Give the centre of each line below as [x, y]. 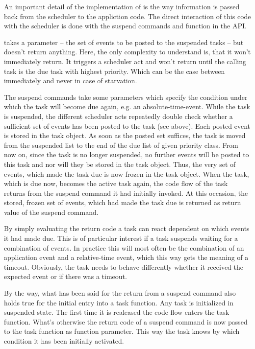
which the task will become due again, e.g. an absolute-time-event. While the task [127, 106]
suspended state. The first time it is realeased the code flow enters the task [117, 312]
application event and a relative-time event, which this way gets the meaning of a [126, 257]
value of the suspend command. [51, 212]
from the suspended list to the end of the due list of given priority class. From [121, 145]
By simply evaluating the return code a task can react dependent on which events [127, 228]
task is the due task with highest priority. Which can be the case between [115, 71]
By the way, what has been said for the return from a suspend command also [120, 293]
